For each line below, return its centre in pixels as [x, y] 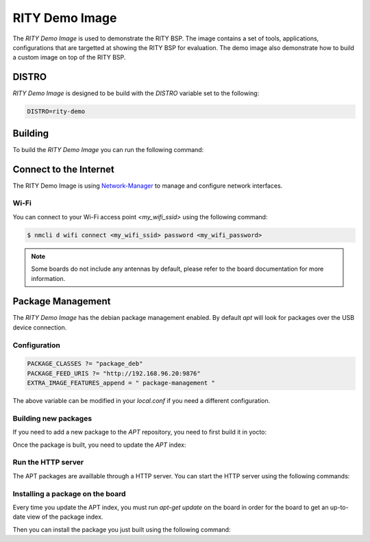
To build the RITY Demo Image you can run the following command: [108, 149]
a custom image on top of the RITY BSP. [69, 58]
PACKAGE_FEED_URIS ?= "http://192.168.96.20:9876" [114, 373]
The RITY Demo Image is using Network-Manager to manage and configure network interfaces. [148, 186]
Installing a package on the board [69, 493]
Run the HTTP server [48, 463]
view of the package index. [65, 517]
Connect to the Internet [63, 169]
